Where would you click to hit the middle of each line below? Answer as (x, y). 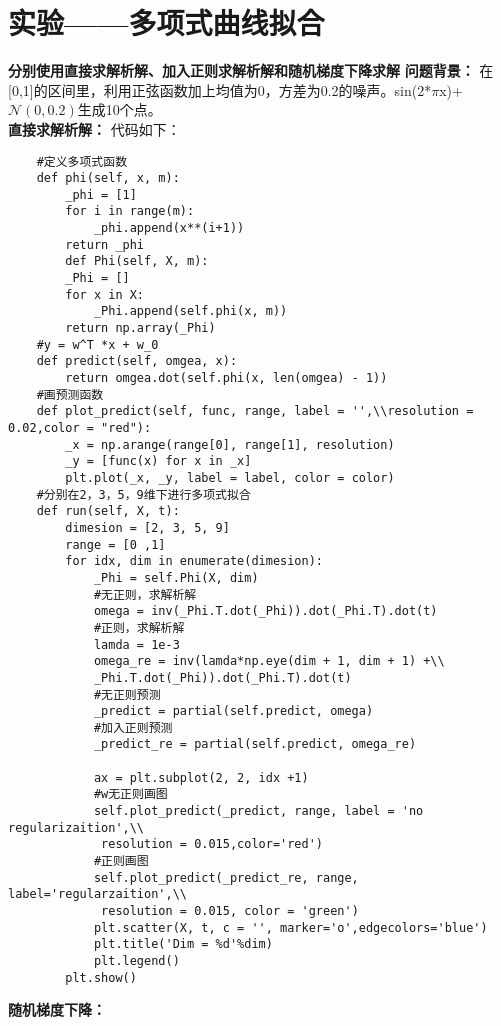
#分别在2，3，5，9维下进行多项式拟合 (143, 494)
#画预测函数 (70, 394)
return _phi (105, 244)
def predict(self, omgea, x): (137, 361)
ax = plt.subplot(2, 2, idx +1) (201, 777)
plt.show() (101, 977)
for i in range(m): (130, 211)
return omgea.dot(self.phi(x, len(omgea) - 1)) (226, 378)
